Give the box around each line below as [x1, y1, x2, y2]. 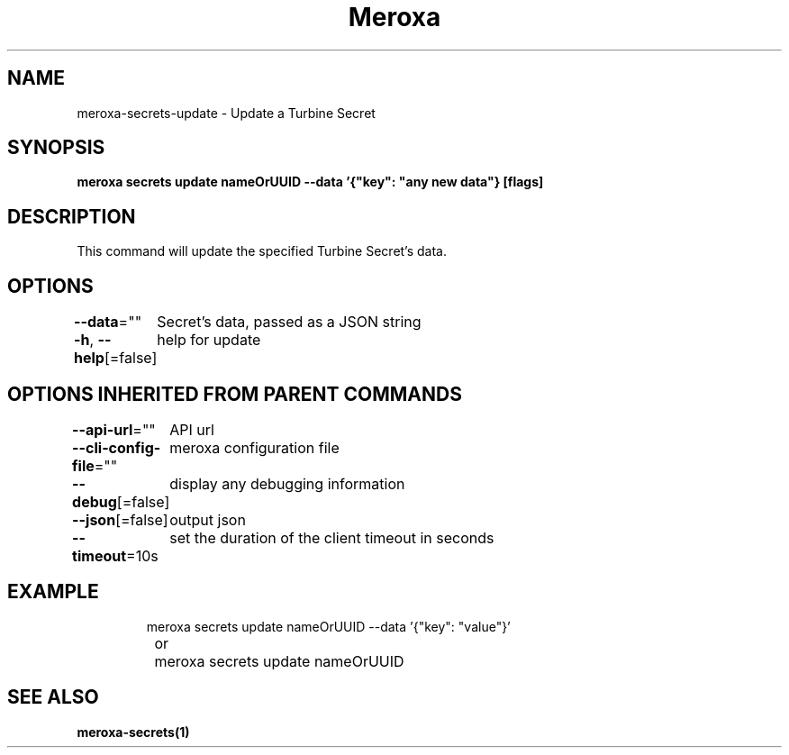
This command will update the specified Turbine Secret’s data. [77, 243, 448, 259]
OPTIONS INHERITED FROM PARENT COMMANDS [7, 382, 462, 405]
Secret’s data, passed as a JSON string [157, 313, 422, 332]
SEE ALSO [7, 686, 99, 709]
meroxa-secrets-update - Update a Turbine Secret [77, 105, 376, 121]
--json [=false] [72, 510, 168, 529]
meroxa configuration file [169, 438, 340, 457]
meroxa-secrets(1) [77, 723, 190, 740]
